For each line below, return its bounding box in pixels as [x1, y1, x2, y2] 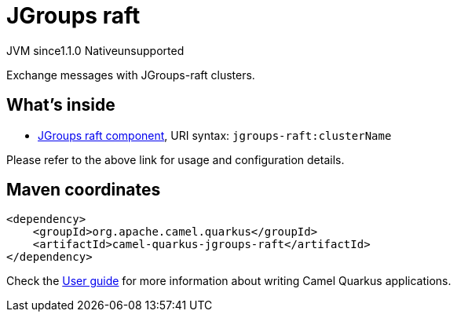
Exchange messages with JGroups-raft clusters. [6, 68, 255, 82]
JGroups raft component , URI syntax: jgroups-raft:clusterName [38, 128, 392, 142]
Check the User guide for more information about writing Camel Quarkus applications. [6, 274, 452, 288]
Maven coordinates [6, 180, 161, 200]
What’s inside [6, 95, 115, 115]
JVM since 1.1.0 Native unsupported [6, 43, 185, 57]
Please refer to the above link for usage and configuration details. [6, 152, 345, 166]
